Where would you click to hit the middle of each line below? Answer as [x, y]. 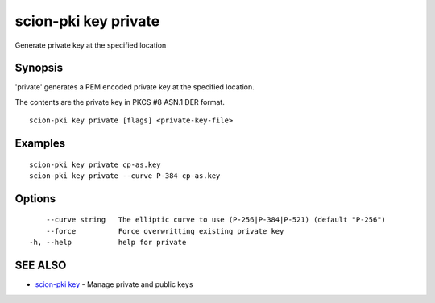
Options [35, 199]
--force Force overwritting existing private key [165, 231]
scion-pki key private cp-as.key [95, 164]
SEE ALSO [41, 266]
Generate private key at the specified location [91, 45]
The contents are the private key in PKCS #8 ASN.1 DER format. [120, 102]
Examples [40, 144]
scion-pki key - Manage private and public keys [114, 284]
